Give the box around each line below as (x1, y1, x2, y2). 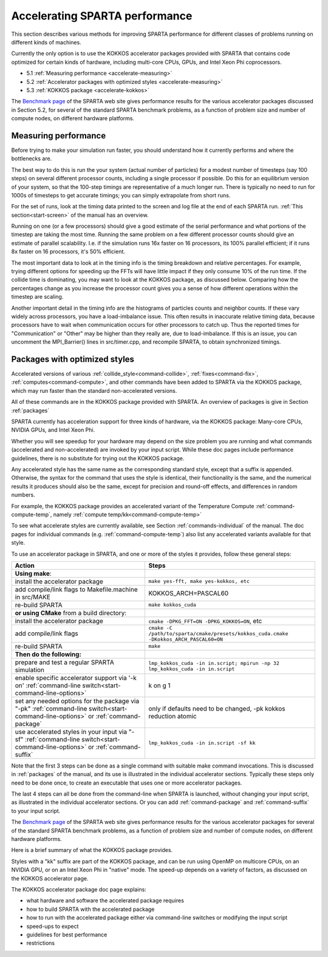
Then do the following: (15, 650, 81, 658)
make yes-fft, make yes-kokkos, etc (148, 578, 250, 585)
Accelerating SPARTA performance (11, 9, 193, 22)
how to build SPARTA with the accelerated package (26, 905, 155, 913)
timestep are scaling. (11, 293, 64, 301)
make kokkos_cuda (148, 602, 197, 608)
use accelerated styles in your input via (15, 727, 128, 736)
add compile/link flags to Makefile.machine (15, 585, 138, 593)
